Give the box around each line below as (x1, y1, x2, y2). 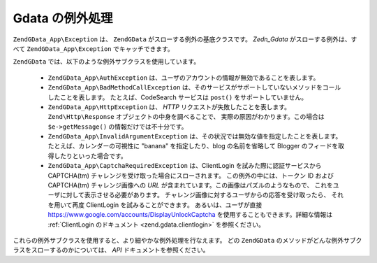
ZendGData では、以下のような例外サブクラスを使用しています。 (13, 57, 200, 66)
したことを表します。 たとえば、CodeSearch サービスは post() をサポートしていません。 (47, 93, 307, 101)
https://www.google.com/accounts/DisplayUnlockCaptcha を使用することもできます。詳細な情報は (47, 211, 333, 219)
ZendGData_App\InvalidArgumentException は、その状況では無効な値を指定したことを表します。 (47, 132, 342, 141)
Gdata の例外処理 (13, 10, 113, 26)
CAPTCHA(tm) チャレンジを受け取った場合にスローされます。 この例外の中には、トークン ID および (47, 171, 334, 180)
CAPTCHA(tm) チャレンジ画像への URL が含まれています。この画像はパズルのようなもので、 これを (47, 181, 334, 190)
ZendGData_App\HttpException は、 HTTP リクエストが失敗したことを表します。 (47, 102, 291, 111)
